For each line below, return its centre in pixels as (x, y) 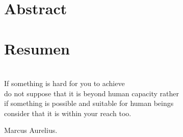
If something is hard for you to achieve (64, 83)
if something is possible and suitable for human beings (89, 103)
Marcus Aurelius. (31, 130)
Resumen (37, 48)
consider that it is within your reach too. (68, 113)
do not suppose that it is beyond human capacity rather (91, 93)
